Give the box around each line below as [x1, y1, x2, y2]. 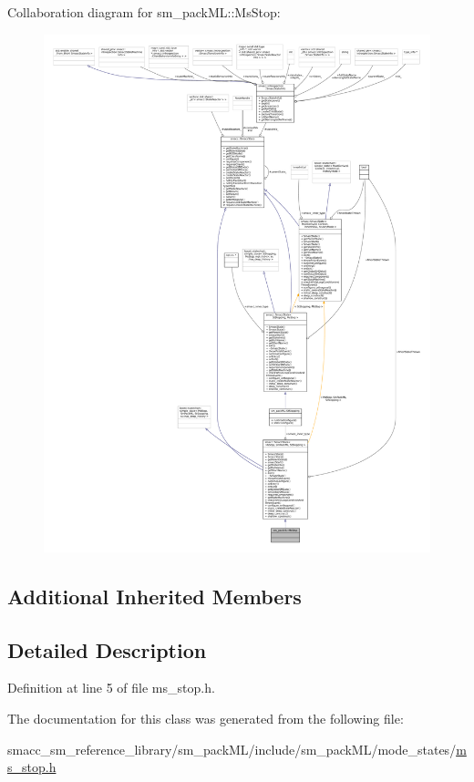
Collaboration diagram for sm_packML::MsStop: [7, 3, 281, 21]
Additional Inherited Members [7, 581, 302, 610]
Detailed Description [7, 635, 207, 664]
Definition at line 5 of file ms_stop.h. [7, 678, 215, 697]
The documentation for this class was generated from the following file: [7, 709, 404, 728]
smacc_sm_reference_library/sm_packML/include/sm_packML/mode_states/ [7, 739, 457, 758]
